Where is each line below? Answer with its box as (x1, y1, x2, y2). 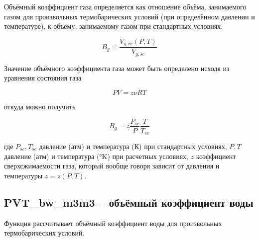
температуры (4, 170, 43, 180)
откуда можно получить (4, 101, 76, 111)
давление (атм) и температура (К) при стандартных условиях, (39, 141, 227, 152)
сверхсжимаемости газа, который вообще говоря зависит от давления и (4, 161, 220, 171)
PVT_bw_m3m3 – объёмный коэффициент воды (4, 194, 254, 210)
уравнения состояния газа (4, 73, 82, 83)
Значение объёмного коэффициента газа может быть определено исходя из (4, 63, 230, 73)
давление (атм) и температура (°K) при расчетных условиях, (4, 151, 188, 161)
